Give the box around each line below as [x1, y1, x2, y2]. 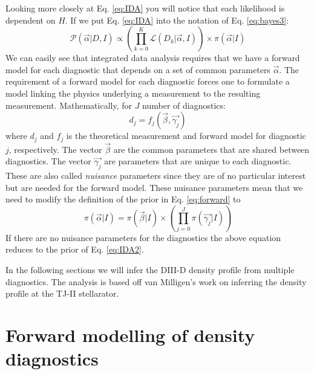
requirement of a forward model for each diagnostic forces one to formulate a [5, 75, 290, 88]
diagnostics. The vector [5, 155, 91, 167]
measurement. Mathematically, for [5, 98, 132, 111]
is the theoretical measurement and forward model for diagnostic [66, 129, 306, 142]
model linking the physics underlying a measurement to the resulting [5, 86, 261, 99]
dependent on [5, 13, 56, 26]
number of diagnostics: [142, 98, 226, 111]
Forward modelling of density [5, 322, 255, 347]
